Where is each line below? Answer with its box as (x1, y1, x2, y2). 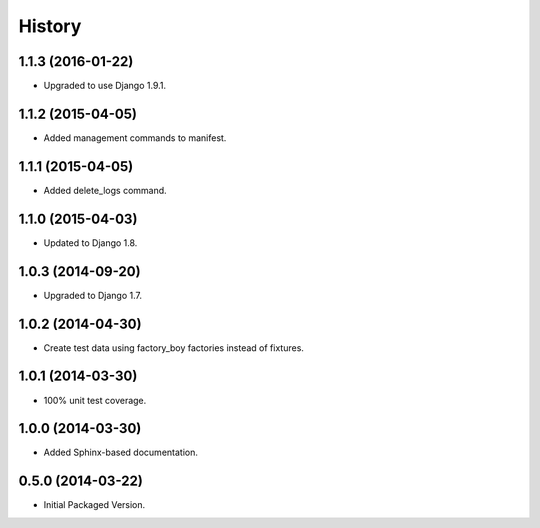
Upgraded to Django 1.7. (43, 289, 143, 301)
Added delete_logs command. (43, 184, 167, 196)
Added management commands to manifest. (43, 131, 227, 144)
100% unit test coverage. (43, 394, 147, 406)
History (18, 15, 82, 37)
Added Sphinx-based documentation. (43, 446, 199, 459)
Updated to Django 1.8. (43, 236, 138, 249)
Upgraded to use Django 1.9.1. (43, 80, 167, 92)
